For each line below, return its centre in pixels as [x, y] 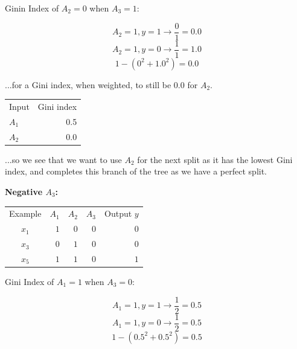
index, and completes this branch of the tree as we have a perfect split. [136, 171]
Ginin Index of [32, 8]
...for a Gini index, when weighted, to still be [88, 84]
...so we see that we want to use [63, 159]
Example [25, 213]
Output [118, 213]
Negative [24, 192]
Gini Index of [30, 281]
